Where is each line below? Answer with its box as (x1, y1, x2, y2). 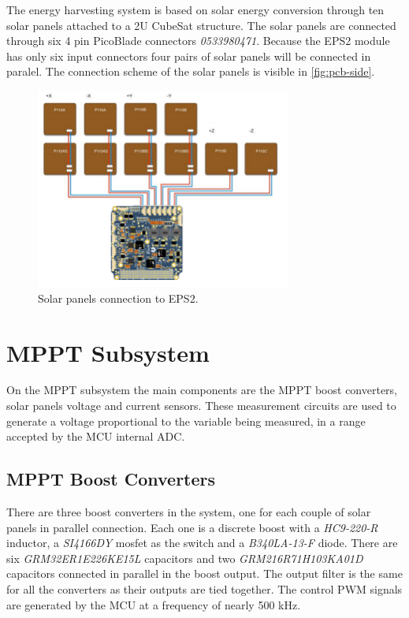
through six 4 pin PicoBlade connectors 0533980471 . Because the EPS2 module (6, 32, 390, 49)
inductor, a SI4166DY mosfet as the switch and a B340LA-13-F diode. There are (6, 534, 398, 551)
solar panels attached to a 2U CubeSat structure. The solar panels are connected (6, 17, 396, 33)
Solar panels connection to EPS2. (38, 289, 199, 306)
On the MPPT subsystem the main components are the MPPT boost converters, (6, 382, 398, 398)
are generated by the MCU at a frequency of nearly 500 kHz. (6, 596, 301, 612)
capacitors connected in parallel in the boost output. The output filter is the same (6, 565, 403, 582)
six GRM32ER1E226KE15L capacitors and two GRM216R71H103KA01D (6, 549, 363, 566)
